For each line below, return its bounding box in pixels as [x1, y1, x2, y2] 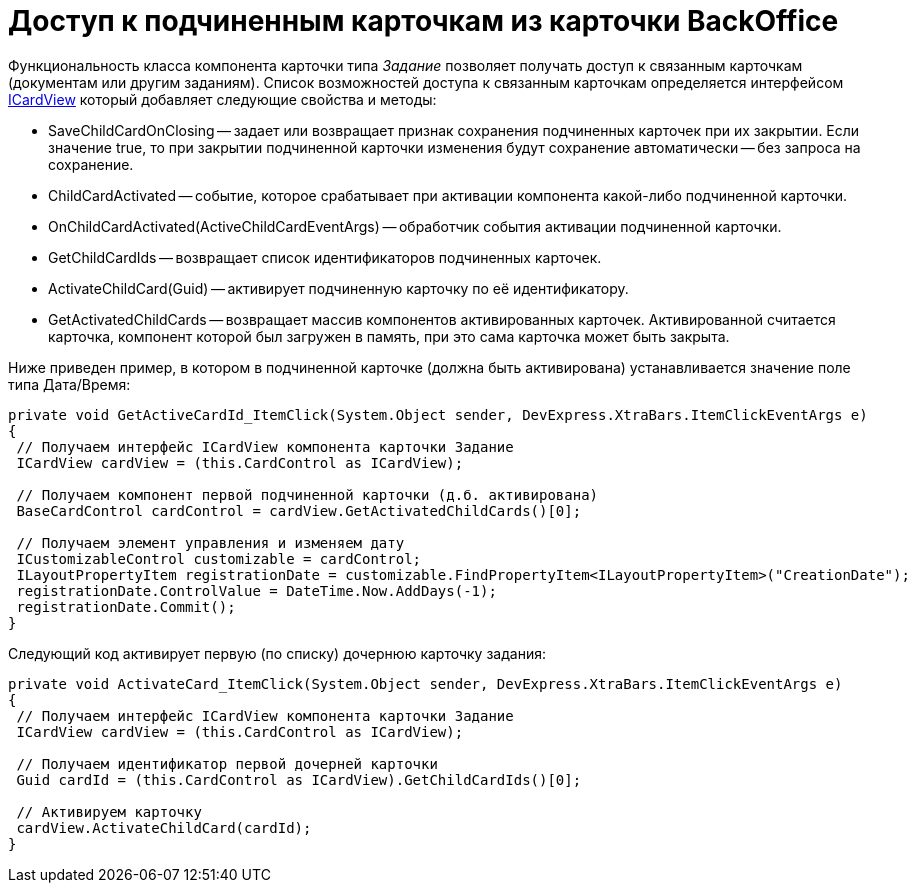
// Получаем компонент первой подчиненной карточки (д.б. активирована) [16, 486, 599, 503]
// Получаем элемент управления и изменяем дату [16, 534, 405, 551]
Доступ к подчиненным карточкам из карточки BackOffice [8, 4, 839, 38]
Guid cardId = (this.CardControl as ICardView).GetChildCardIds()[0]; [16, 771, 582, 788]
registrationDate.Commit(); [16, 598, 236, 615]
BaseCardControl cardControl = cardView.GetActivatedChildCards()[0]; [16, 502, 582, 519]
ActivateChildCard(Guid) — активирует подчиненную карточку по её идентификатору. [48, 279, 629, 297]
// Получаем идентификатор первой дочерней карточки [16, 755, 438, 772]
